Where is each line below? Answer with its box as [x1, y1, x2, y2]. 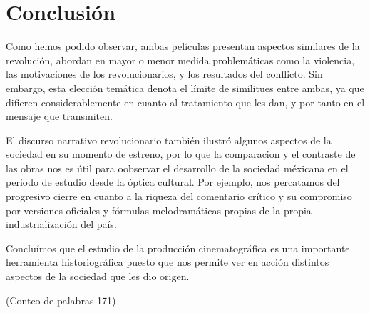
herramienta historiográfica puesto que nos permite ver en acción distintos [6, 254, 329, 269]
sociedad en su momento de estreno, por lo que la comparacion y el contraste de [6, 146, 356, 162]
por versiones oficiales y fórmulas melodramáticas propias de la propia [6, 202, 312, 217]
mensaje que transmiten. [6, 109, 113, 124]
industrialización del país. [6, 217, 117, 232]
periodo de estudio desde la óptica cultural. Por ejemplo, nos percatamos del [6, 174, 340, 189]
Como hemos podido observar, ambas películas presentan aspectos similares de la [6, 39, 360, 54]
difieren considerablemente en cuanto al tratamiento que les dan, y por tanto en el [6, 94, 365, 109]
